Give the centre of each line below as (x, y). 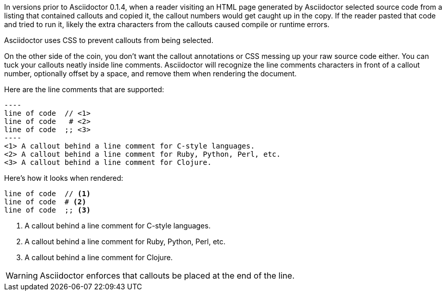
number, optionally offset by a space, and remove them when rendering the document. (150, 73)
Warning (22, 276)
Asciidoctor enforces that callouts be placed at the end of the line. (167, 276)
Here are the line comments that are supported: (84, 89)
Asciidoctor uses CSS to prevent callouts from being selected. (109, 40)
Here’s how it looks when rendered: (64, 178)
